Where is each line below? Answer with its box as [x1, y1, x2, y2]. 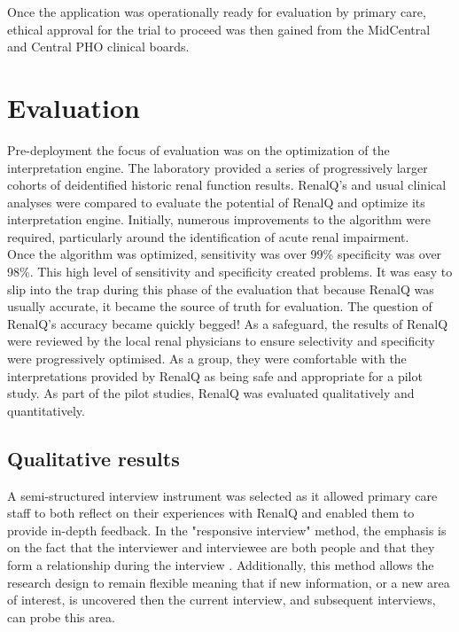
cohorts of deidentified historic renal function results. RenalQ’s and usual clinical [7, 176, 447, 194]
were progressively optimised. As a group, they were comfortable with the [7, 349, 407, 368]
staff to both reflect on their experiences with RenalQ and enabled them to [7, 503, 415, 522]
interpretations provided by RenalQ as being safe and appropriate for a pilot [7, 366, 423, 385]
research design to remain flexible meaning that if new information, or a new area [7, 573, 450, 591]
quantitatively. [7, 401, 85, 419]
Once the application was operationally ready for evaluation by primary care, [7, 3, 426, 20]
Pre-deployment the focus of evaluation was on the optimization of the [7, 140, 390, 159]
